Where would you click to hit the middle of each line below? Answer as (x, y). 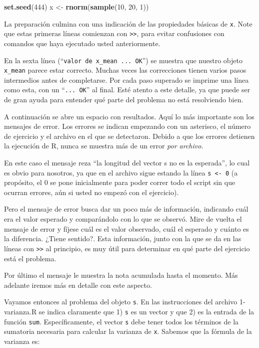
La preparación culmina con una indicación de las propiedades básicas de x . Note (128, 23)
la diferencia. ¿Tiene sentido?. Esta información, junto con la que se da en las (123, 238)
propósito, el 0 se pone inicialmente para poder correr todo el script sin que (120, 182)
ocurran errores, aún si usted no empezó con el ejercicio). (91, 192)
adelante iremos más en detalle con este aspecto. (78, 285)
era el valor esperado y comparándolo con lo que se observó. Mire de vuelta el (123, 219)
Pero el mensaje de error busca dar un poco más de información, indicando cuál (126, 209)
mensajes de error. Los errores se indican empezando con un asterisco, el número (127, 126)
